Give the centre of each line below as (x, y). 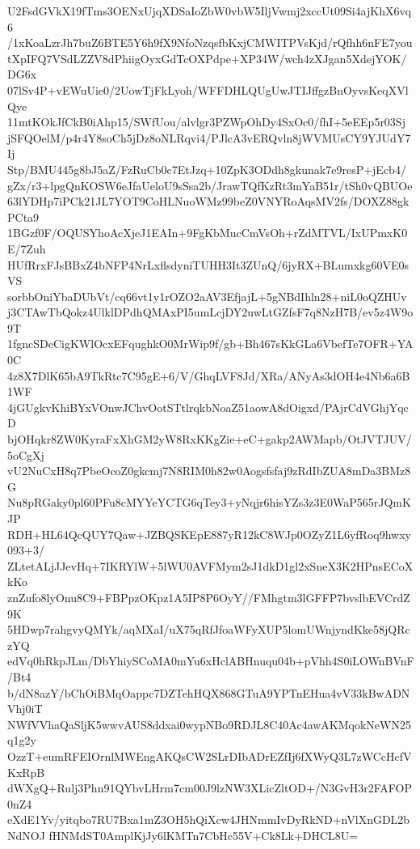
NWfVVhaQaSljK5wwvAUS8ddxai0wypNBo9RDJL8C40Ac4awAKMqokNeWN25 (209, 724)
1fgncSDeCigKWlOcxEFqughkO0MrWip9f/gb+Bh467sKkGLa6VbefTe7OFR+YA (210, 344)
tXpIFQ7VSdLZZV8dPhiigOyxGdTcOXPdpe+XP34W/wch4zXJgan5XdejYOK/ (207, 58)
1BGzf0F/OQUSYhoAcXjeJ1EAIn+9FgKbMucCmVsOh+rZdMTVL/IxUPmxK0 (208, 233)
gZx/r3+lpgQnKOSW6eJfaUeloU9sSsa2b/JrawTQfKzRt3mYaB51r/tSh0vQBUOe (210, 185)
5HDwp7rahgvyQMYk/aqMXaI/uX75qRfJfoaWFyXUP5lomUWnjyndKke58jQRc (209, 629)
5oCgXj (26, 454)
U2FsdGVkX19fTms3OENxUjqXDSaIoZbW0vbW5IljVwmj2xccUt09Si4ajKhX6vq (210, 11)
